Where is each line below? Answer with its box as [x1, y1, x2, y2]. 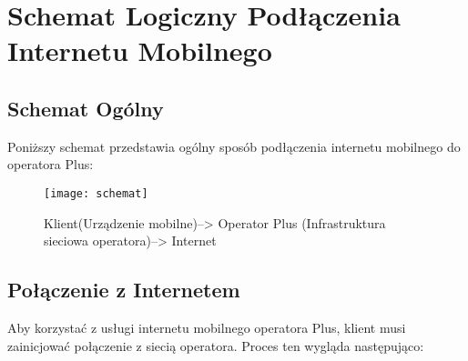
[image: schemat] [44, 186, 148, 200]
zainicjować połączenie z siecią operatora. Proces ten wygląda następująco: [7, 336, 424, 355]
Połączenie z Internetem [7, 276, 240, 304]
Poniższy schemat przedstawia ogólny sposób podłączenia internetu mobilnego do [7, 136, 461, 155]
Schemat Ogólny [7, 94, 164, 122]
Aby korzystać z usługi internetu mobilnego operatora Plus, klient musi [7, 318, 406, 336]
